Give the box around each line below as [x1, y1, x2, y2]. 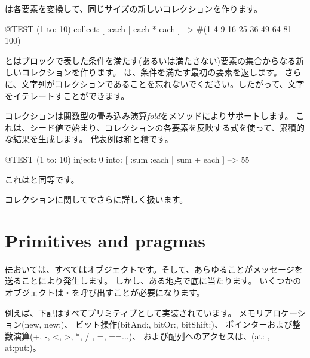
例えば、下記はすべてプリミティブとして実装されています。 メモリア [5, 306, 273, 319]
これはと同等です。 [5, 173, 79, 185]
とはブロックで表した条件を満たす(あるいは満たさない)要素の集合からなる [5, 54, 296, 66]
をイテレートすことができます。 [5, 89, 130, 102]
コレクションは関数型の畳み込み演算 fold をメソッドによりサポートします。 [5, 109, 293, 122]
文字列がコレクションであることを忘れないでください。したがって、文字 [21, 77, 305, 90]
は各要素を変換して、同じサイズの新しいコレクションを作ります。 [5, 2, 263, 14]
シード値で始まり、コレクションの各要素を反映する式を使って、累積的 [29, 121, 305, 133]
